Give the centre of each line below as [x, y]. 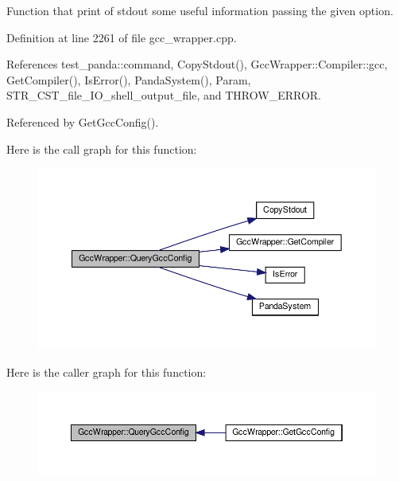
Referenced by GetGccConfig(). [83, 121]
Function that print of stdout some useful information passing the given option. [200, 10]
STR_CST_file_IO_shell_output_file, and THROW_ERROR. [164, 95]
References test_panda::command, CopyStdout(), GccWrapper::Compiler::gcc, [197, 64]
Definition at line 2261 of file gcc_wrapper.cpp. [122, 37]
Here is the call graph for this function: [102, 149]
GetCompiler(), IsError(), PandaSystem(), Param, [129, 79]
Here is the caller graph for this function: [107, 372]
